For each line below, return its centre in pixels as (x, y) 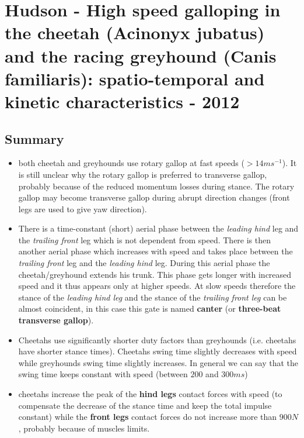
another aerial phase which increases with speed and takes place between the (156, 251)
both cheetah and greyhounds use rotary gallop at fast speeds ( (131, 163)
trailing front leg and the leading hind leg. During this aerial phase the (144, 263)
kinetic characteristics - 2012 (122, 101)
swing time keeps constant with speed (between (103, 374)
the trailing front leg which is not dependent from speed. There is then (145, 239)
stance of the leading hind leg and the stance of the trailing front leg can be (153, 297)
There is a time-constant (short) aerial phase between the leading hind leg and (158, 228)
